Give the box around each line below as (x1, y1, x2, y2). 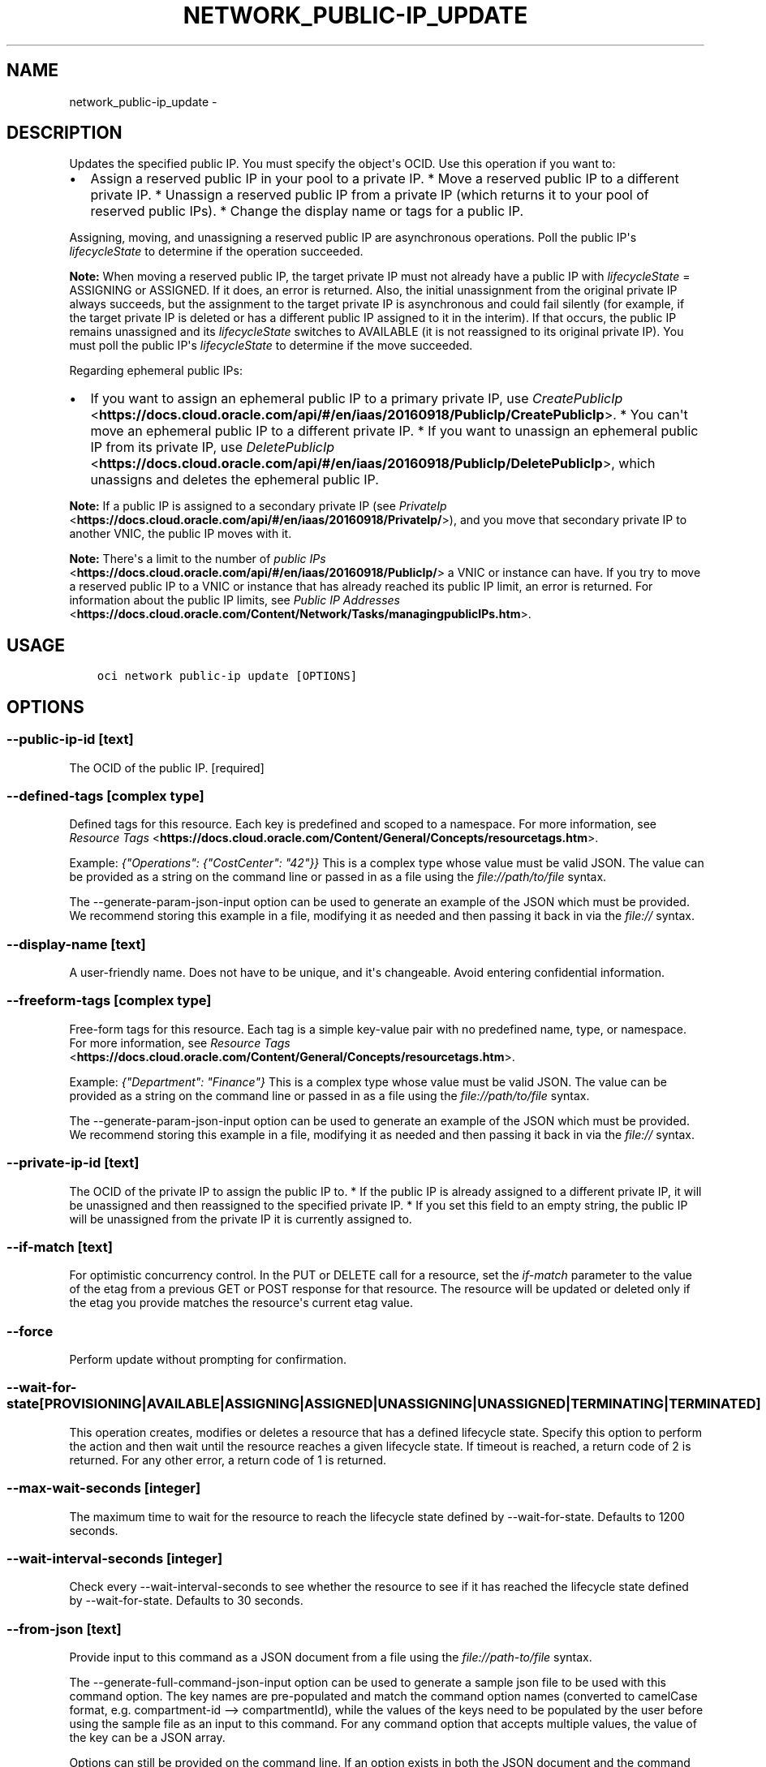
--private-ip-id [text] (6, 1154, 140, 1172)
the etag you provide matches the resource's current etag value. (69, 1296, 413, 1310)
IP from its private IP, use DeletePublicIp (90, 439, 335, 456)
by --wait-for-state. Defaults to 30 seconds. (69, 1593, 303, 1608)
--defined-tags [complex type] (6, 787, 204, 804)
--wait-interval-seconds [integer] (6, 1550, 223, 1567)
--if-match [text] (6, 1238, 113, 1255)
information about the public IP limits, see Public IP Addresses (69, 593, 400, 608)
